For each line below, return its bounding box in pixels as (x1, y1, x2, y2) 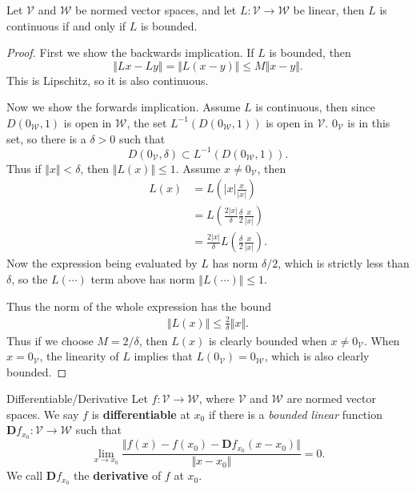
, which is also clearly (264, 348, 370, 364)
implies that (134, 348, 193, 364)
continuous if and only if (6, 17, 126, 34)
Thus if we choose (6, 332, 94, 348)
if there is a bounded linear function (208, 405, 382, 422)
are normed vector (286, 390, 376, 407)
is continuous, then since (255, 99, 375, 115)
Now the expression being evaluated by (6, 255, 198, 272)
